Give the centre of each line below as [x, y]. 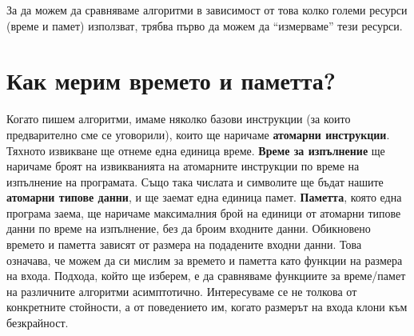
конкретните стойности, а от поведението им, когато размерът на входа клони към [207, 307]
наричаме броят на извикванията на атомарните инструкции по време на [183, 166]
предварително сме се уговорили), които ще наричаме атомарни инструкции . [198, 134]
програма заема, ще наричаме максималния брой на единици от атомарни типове [204, 212]
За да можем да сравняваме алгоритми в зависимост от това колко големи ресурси [207, 10]
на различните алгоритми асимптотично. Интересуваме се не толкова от [182, 291]
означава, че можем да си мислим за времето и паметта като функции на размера [205, 260]
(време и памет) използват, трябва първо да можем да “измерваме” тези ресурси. [205, 25]
